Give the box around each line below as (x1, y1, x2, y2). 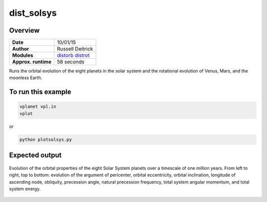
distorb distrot (57, 52, 90, 59)
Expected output (9, 151, 62, 160)
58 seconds (57, 58, 85, 65)
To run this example (9, 88, 72, 96)
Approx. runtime (12, 58, 52, 65)
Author (12, 45, 29, 52)
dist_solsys (9, 7, 57, 18)
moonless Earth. (9, 75, 43, 81)
